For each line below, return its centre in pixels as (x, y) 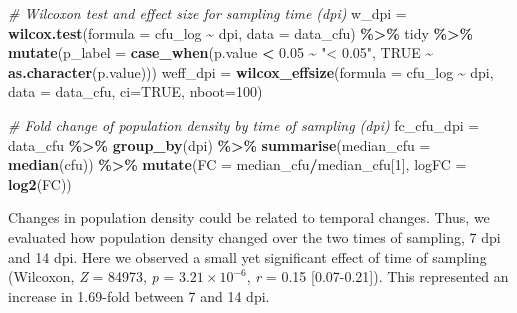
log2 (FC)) (40, 183)
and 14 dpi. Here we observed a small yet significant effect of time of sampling (247, 256)
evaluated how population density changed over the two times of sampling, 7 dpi (254, 236)
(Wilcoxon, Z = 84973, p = (91, 276)
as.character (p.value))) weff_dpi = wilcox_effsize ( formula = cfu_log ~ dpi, (251, 71)
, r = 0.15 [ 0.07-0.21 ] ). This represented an (377, 276)
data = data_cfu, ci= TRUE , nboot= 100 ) (135, 91)
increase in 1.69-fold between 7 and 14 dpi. (139, 295)
